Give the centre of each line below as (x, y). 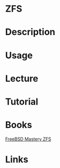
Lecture (22, 78)
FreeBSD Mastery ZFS (28, 139)
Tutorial (22, 102)
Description (30, 32)
